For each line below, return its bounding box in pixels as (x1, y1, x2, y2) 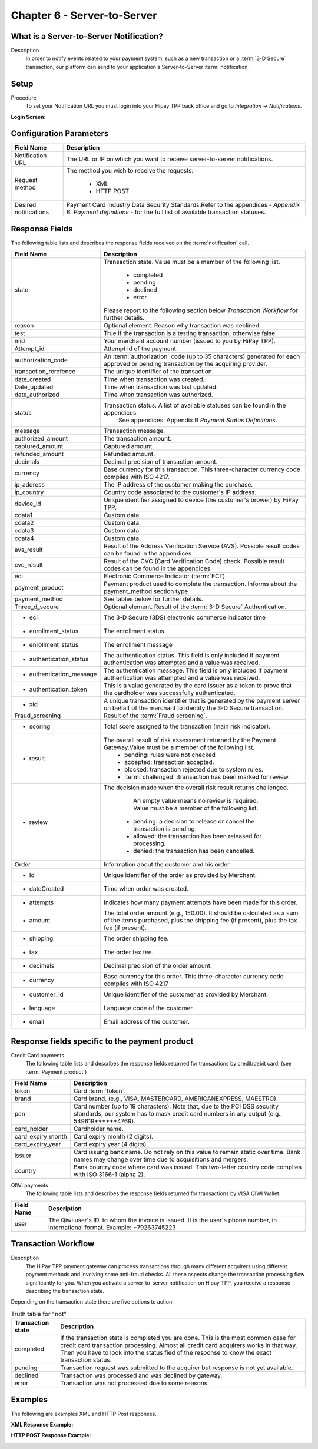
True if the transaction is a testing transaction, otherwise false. (103, 329, 277, 338)
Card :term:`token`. (74, 1087, 126, 1095)
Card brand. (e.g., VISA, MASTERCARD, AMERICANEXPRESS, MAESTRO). (74, 1094, 278, 1103)
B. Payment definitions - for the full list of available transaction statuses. (66, 208, 266, 216)
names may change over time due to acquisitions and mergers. (74, 1155, 249, 1163)
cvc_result (14, 561, 44, 569)
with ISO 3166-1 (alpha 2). (74, 1170, 145, 1179)
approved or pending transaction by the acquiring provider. (103, 360, 267, 368)
